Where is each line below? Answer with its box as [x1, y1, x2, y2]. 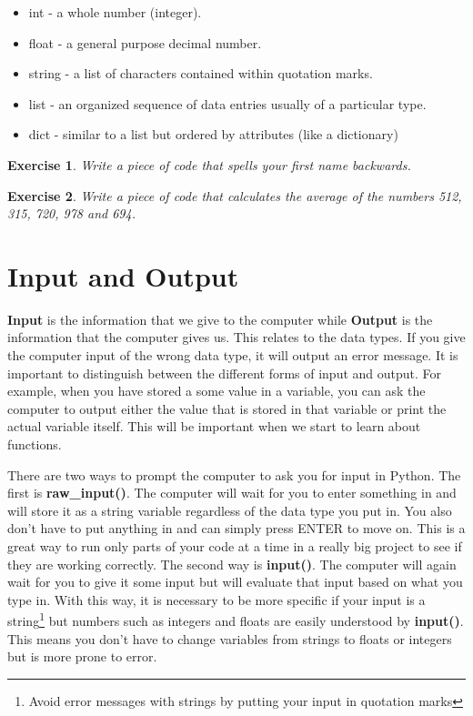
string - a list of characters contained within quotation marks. [28, 64, 373, 83]
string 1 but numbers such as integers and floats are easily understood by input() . [7, 609, 464, 630]
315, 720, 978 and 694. [7, 204, 136, 223]
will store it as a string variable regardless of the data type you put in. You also [7, 500, 452, 519]
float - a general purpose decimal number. [28, 33, 262, 52]
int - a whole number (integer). [28, 3, 202, 21]
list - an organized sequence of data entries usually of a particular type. [28, 94, 427, 113]
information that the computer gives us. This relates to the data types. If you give [7, 328, 466, 347]
